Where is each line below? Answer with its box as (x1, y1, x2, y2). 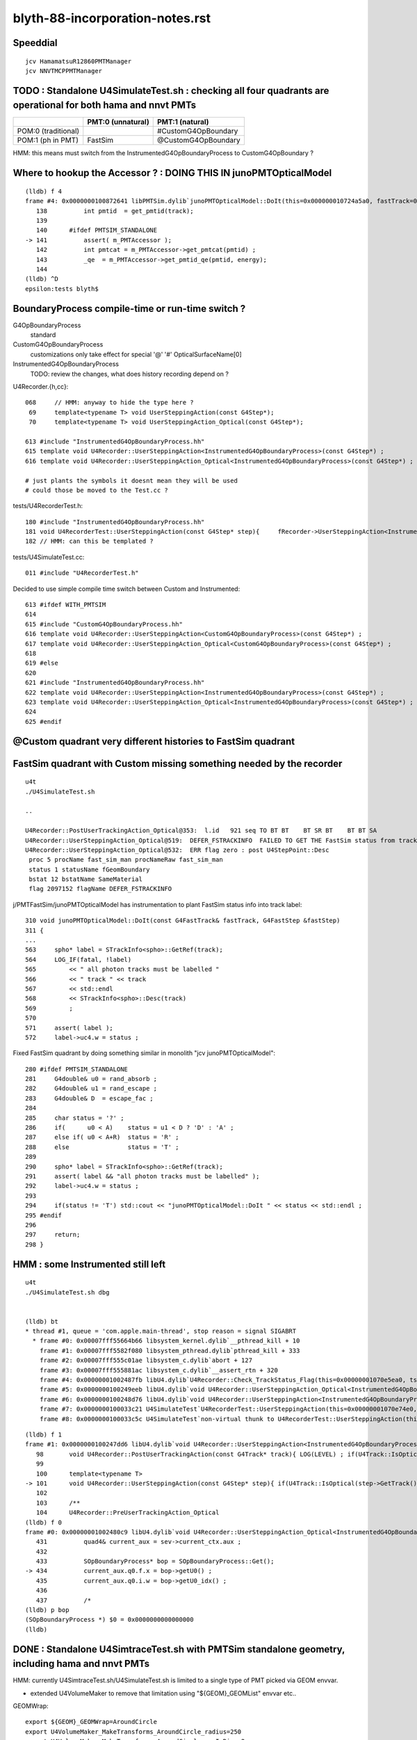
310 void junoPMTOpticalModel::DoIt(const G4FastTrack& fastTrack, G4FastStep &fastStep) (25, 917, 341, 925)
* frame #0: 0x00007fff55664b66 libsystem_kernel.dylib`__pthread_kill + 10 (32, 1337, 300, 1345)
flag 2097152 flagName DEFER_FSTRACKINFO (28, 885, 172, 893)
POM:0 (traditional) (17, 126, 80, 136)
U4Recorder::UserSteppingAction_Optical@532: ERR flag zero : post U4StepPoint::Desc (25, 846, 329, 854)
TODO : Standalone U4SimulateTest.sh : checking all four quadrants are (13, 84, 329, 97)
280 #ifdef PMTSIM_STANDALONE (25, 1065, 129, 1073)
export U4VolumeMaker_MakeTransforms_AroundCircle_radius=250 (25, 1727, 242, 1736)
